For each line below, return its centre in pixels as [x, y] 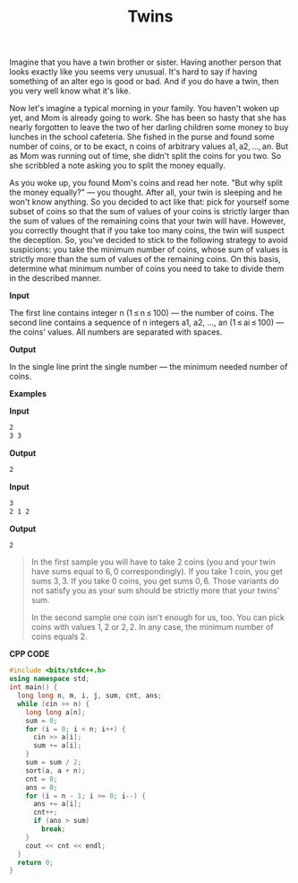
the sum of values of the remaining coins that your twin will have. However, [148, 221]
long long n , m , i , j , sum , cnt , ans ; [90, 696]
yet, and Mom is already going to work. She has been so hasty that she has [148, 118]
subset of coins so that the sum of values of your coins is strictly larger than [149, 212]
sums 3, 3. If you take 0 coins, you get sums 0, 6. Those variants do [155, 581]
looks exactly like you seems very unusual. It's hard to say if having [133, 72]
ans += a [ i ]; [57, 804]
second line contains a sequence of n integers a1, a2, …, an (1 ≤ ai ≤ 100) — [147, 323]
